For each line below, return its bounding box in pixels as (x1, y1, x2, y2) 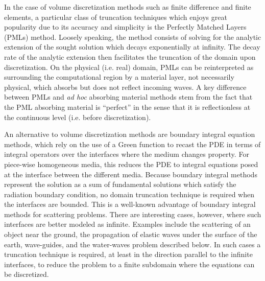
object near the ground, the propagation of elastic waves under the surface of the (4, 229, 257, 240)
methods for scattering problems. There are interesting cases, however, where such (4, 208, 261, 219)
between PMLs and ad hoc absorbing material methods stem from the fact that (4, 91, 253, 102)
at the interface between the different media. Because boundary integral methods (4, 169, 257, 179)
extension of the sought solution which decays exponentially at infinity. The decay (4, 41, 260, 52)
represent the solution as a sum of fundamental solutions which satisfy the (4, 179, 236, 190)
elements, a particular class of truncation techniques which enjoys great (4, 11, 227, 22)
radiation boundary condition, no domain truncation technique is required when (4, 189, 254, 199)
